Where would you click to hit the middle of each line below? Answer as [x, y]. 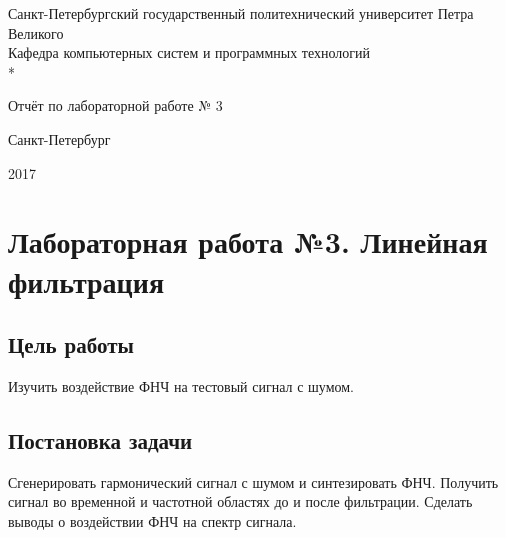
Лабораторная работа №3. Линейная [248, 241]
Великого [36, 32]
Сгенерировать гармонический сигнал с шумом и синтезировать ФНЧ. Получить [253, 481]
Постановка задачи [100, 439]
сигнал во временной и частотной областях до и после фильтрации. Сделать [240, 501]
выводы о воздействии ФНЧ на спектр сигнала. [152, 520]
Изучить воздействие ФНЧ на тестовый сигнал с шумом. [181, 385]
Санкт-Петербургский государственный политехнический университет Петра [241, 13]
